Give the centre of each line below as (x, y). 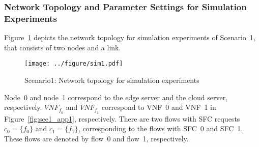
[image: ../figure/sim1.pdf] (74, 64)
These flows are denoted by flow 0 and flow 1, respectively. (96, 138)
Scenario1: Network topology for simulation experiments (112, 80)
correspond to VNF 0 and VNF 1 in (159, 107)
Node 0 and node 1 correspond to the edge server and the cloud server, (116, 97)
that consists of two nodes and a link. (63, 47)
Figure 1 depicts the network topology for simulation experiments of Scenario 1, (130, 37)
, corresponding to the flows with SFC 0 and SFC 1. (161, 128)
